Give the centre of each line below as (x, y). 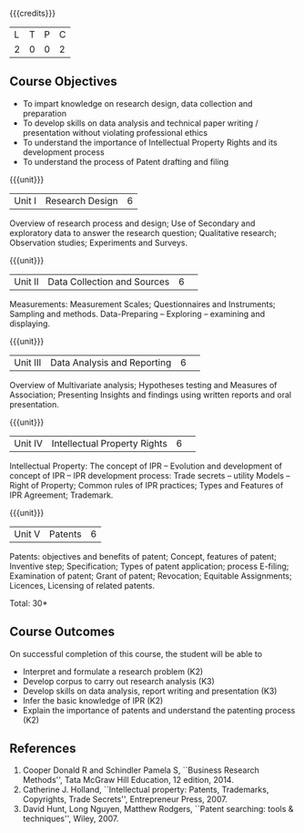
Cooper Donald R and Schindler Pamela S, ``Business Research (141, 770)
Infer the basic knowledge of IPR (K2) (93, 700)
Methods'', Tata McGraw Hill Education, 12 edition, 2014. (128, 780)
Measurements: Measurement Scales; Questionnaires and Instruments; (142, 303)
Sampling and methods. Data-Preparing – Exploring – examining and (137, 314)
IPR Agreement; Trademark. (61, 495)
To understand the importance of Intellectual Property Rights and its (150, 142)
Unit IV (29, 443)
